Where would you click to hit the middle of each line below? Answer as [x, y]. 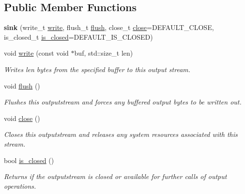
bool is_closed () [29, 160]
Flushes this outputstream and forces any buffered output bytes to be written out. [123, 102]
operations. [20, 186]
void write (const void [36, 53]
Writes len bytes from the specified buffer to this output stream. [97, 69]
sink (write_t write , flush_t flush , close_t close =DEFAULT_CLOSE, [109, 27]
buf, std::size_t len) [104, 53]
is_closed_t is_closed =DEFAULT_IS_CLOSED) [78, 37]
